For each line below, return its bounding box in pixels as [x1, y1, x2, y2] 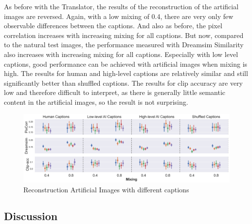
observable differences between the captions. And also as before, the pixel [4, 20, 222, 31]
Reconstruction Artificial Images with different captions [23, 184, 189, 194]
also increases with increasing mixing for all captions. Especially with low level [4, 49, 238, 59]
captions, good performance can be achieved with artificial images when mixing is [4, 58, 248, 69]
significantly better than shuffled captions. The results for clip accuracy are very [4, 77, 243, 88]
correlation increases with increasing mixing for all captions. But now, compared [4, 30, 244, 40]
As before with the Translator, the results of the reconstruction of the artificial [4, 1, 239, 11]
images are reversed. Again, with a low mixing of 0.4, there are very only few [4, 11, 234, 21]
